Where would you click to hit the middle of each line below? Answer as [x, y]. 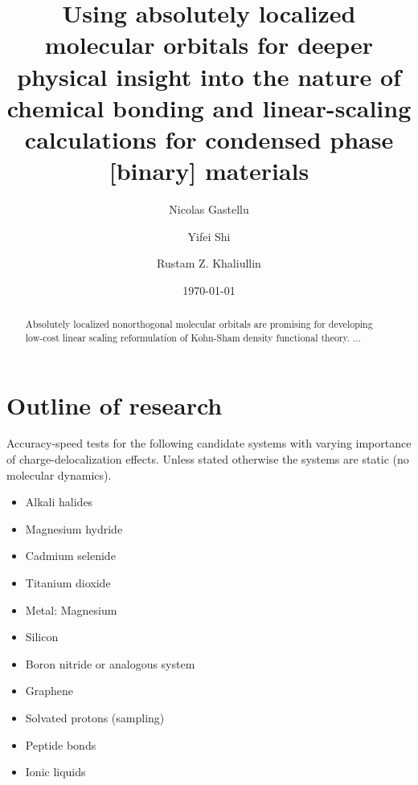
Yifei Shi [209, 236]
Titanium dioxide [68, 583]
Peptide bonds [61, 744]
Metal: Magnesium [71, 609]
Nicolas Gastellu [209, 209]
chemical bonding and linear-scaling [209, 107]
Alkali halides [59, 502]
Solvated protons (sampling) [95, 718]
